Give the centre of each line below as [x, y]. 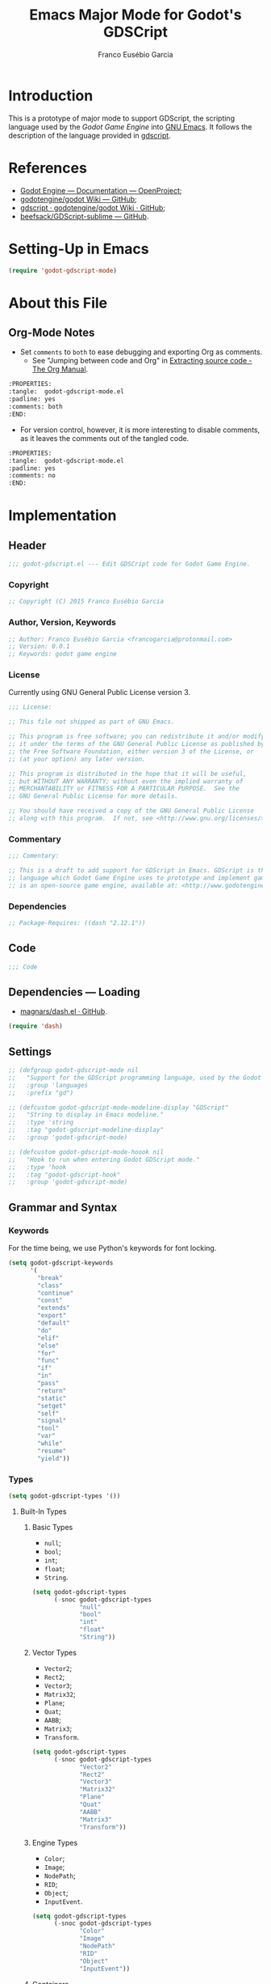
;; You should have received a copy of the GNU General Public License [131, 811]
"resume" [52, 1451]
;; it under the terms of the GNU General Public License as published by [137, 744]
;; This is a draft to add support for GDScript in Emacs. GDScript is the [138, 871]
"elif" [48, 1338]
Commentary [35, 839]
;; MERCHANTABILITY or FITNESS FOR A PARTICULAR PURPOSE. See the [124, 789]
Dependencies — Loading [75, 992]
